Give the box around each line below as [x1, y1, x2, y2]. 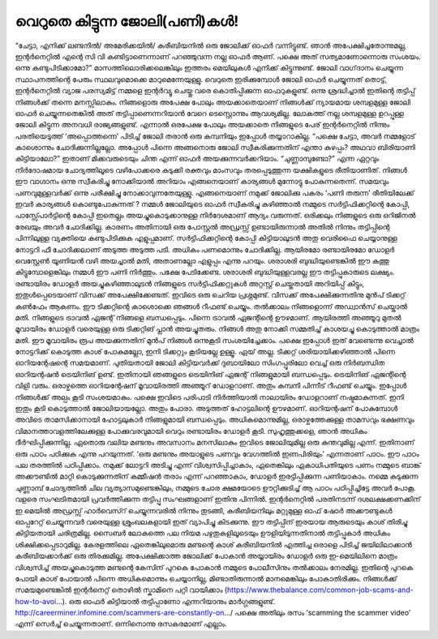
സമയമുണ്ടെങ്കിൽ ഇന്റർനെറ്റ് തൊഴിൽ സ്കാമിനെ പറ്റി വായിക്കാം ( [15, 585, 228, 595]
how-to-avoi [15, 596, 57, 606]
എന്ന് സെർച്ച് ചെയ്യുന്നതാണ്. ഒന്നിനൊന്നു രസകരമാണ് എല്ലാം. [15, 619, 227, 628]
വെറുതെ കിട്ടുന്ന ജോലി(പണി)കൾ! [15, 12, 239, 30]
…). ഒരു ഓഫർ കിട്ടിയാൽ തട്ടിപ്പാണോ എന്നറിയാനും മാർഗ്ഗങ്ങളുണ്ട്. [55, 596, 276, 606]
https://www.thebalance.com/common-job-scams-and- [227, 585, 414, 595]
